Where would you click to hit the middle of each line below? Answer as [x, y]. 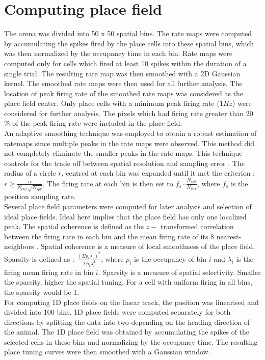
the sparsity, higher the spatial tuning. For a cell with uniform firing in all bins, [128, 282]
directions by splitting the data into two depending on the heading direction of [127, 322]
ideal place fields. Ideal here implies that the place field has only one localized [125, 216]
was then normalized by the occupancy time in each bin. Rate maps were [118, 53]
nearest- [229, 236]
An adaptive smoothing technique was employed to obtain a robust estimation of [130, 133]
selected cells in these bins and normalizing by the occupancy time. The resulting [131, 341]
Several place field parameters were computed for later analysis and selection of [128, 206]
